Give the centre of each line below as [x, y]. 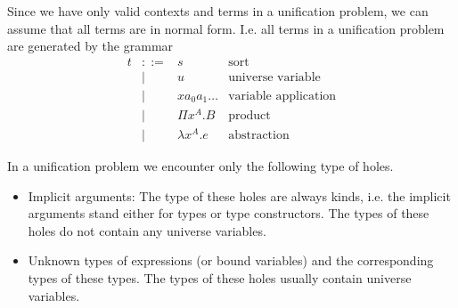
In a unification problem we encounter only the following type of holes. [200, 166]
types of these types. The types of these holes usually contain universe [220, 278]
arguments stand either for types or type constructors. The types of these [229, 213]
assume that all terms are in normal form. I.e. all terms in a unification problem [226, 28]
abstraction [259, 136]
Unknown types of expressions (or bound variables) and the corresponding [231, 260]
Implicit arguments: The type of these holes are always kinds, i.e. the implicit [239, 195]
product [249, 115]
